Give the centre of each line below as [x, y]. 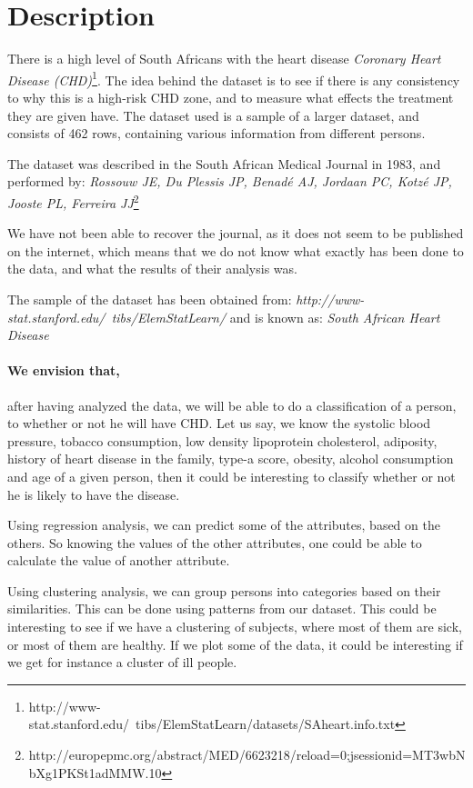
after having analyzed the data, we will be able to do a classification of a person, [232, 405]
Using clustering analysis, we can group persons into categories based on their [224, 590]
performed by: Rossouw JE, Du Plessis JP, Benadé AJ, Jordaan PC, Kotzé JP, [230, 181]
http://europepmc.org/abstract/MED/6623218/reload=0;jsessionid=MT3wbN [247, 755]
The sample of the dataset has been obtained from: [150, 299]
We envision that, [64, 370]
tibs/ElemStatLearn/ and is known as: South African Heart [276, 317]
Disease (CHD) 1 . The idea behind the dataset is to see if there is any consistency [234, 78]
